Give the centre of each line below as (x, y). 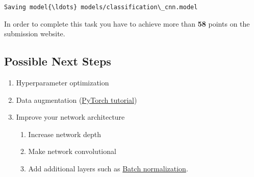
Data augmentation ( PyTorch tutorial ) (77, 99)
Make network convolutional (72, 151)
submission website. (35, 34)
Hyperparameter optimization (62, 83)
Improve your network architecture (70, 117)
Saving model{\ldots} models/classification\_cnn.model (101, 7)
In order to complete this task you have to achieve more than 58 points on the (127, 23)
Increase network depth (65, 134)
